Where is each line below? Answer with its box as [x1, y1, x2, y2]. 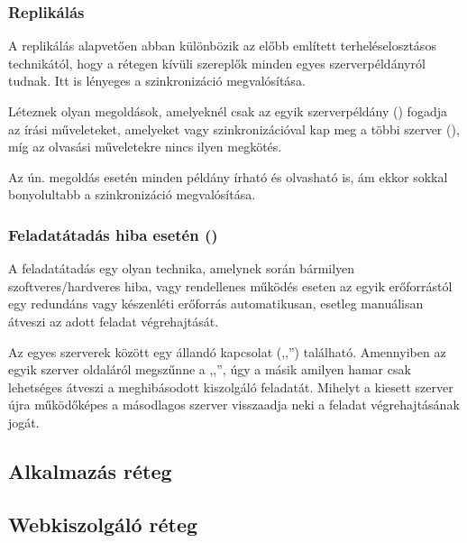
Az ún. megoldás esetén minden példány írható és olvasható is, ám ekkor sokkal [8, 167, 448, 186]
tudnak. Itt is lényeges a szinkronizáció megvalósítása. [8, 71, 306, 90]
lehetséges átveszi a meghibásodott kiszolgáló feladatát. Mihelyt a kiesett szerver [8, 377, 453, 396]
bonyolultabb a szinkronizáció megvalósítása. [8, 185, 256, 204]
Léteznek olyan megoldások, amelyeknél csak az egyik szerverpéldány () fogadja [8, 102, 447, 120]
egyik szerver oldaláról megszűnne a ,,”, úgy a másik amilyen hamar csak [8, 360, 411, 379]
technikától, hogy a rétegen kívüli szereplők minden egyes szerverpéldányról [8, 53, 426, 72]
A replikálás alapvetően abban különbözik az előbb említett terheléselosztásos [8, 36, 436, 55]
